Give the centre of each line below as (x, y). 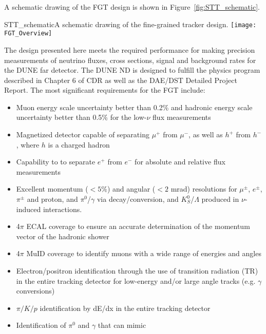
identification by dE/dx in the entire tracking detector (125, 308)
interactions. (62, 209)
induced (28, 209)
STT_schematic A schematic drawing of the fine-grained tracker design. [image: (130, 24)
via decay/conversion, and (138, 199)
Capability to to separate (56, 162)
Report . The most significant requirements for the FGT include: (105, 90)
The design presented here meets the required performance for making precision (130, 49)
